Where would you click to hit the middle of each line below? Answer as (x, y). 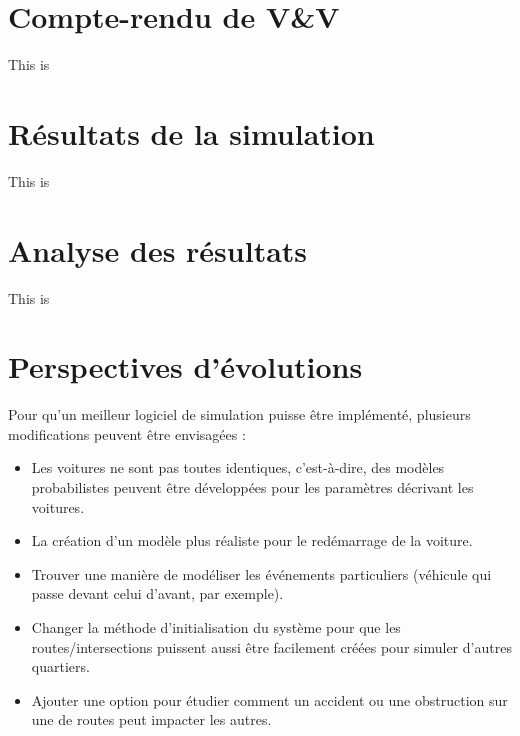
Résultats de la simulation (191, 132)
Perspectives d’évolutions (185, 366)
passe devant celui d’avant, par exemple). (157, 593)
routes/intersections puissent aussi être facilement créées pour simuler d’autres (271, 646)
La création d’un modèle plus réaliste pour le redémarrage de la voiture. (252, 540)
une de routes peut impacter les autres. (151, 719)
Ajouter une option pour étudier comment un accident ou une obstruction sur (269, 699)
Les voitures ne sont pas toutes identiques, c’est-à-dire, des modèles (238, 467)
